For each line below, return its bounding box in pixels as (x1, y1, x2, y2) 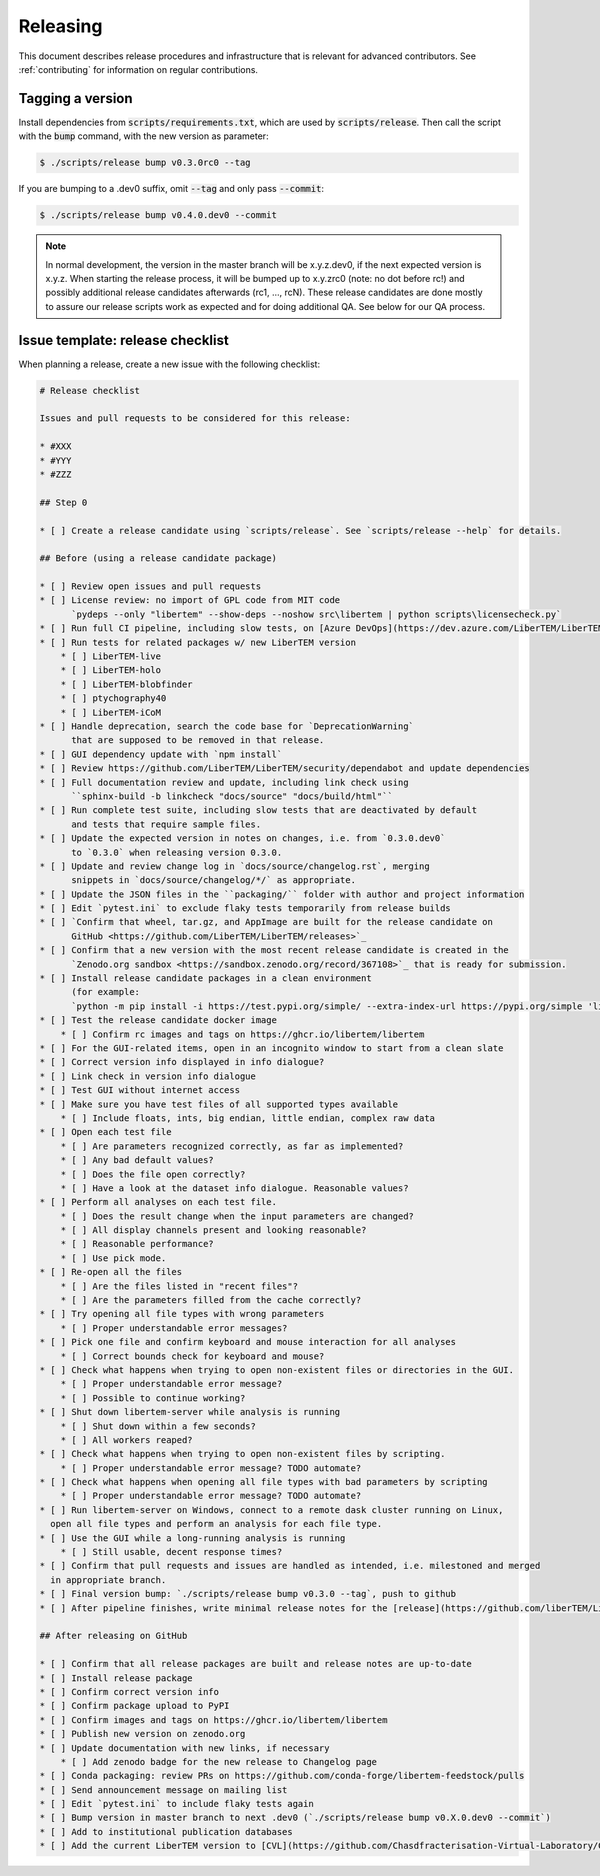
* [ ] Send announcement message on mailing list (39, 1784, 288, 1795)
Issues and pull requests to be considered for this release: (39, 413, 351, 424)
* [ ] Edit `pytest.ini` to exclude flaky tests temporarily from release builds (39, 903, 452, 914)
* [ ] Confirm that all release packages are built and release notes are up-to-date (39, 1658, 472, 1670)
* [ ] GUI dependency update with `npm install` (39, 748, 283, 760)
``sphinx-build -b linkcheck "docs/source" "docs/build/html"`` (71, 790, 394, 802)
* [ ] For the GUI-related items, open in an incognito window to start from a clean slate (39, 1042, 504, 1054)
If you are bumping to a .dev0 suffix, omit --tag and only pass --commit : (18, 183, 325, 195)
